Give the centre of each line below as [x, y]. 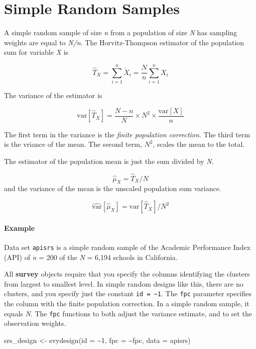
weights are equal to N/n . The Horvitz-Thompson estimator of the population [124, 42]
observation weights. [35, 323]
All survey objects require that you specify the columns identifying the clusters [127, 274]
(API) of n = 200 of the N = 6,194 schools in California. [91, 257]
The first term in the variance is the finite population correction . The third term [127, 134]
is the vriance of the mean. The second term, [73, 144]
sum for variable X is [36, 52]
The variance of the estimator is [53, 95]
